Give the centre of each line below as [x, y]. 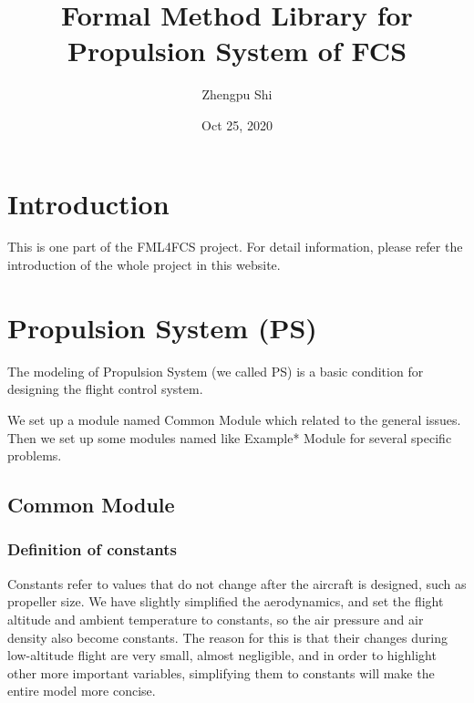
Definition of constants [93, 549]
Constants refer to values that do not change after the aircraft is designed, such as [237, 583]
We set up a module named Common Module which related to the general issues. [234, 419]
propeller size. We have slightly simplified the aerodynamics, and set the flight [226, 601]
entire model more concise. [82, 691]
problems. [35, 455]
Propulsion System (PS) [162, 327]
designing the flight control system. [105, 389]
